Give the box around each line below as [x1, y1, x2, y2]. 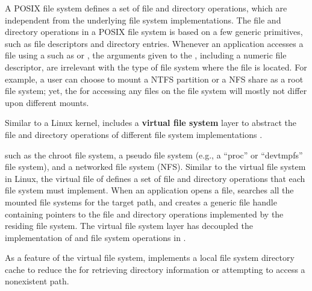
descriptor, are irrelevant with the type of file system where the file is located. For [5, 60, 307, 73]
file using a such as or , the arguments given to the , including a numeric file [5, 49, 287, 61]
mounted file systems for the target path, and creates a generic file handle [5, 195, 277, 208]
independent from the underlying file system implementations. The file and [5, 13, 281, 26]
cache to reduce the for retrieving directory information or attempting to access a [5, 263, 305, 275]
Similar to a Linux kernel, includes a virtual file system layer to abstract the [5, 116, 296, 129]
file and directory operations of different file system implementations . [5, 128, 263, 140]
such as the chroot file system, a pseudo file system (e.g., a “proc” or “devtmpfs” [5, 148, 303, 161]
